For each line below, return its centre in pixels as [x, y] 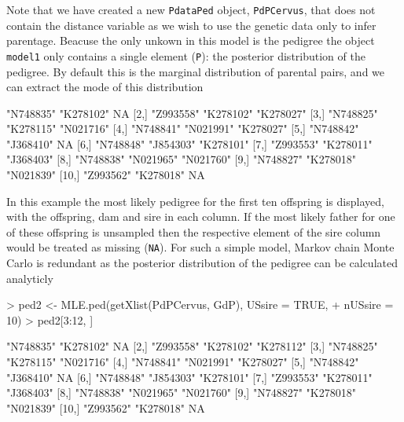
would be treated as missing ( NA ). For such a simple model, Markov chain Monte [200, 247]
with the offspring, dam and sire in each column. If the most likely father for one [201, 217]
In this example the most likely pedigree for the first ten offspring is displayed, [195, 201]
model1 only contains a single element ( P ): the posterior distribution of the [186, 55]
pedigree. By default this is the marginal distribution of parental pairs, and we [196, 71]
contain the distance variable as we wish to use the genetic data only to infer [191, 25]
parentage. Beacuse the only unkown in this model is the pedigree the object [191, 40]
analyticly [30, 278]
